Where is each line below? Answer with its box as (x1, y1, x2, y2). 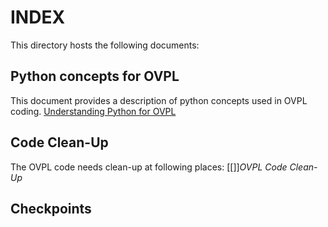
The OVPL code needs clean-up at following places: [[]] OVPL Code (10, 161, 288, 173)
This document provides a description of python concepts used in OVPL (10, 94, 308, 106)
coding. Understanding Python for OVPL (10, 105, 177, 117)
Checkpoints (10, 200, 92, 217)
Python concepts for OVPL (10, 68, 180, 85)
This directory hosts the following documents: (10, 39, 200, 51)
